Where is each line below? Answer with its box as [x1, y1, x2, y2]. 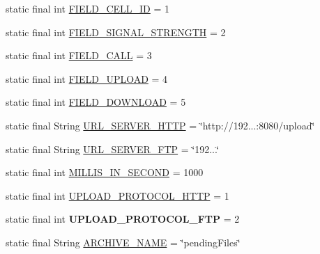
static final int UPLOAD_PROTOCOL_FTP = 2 [6, 212, 240, 226]
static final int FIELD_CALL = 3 [6, 48, 152, 63]
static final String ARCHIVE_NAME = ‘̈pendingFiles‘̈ [6, 235, 241, 249]
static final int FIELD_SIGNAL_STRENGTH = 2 [6, 24, 226, 39]
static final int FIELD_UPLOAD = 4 [6, 71, 168, 86]
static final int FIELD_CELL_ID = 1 [6, 1, 169, 15]
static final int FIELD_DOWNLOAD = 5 [6, 95, 186, 109]
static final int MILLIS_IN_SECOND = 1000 [6, 165, 204, 180]
